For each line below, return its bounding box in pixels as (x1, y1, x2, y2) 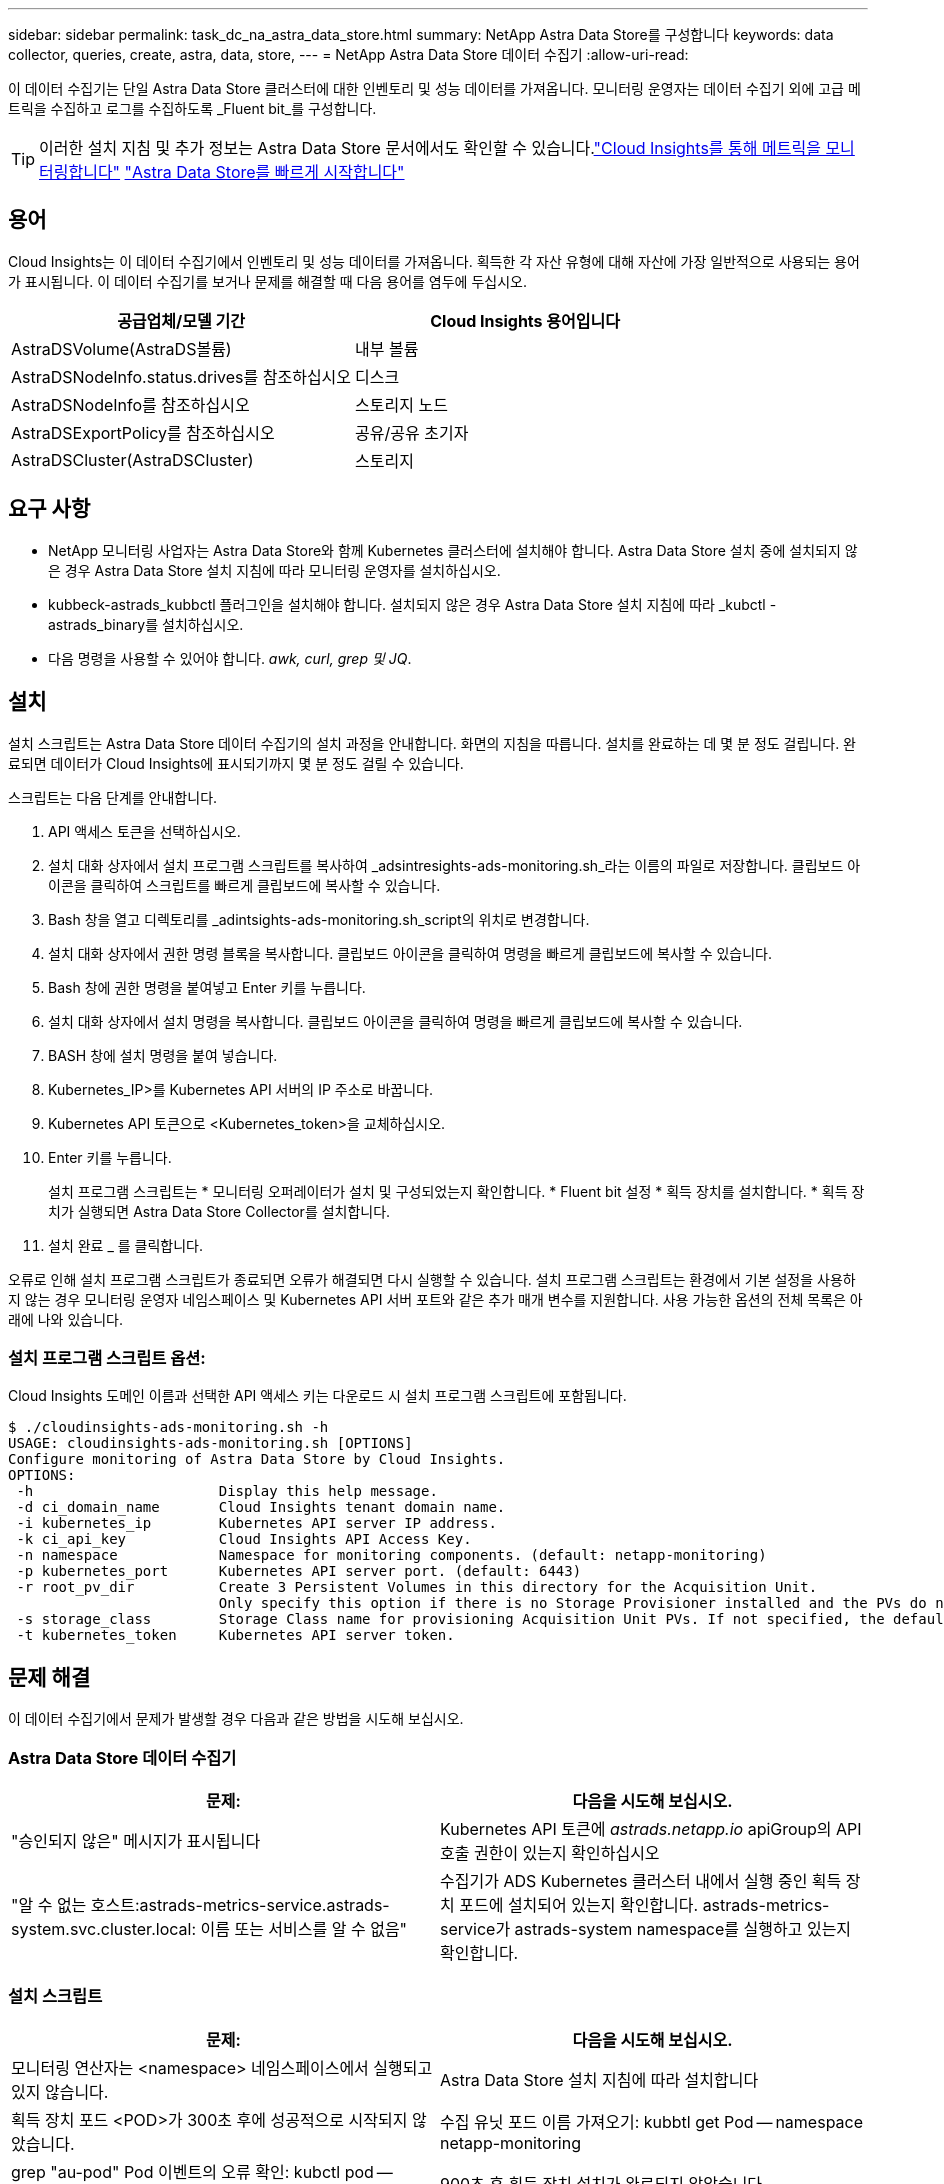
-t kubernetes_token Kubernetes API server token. (16, 1627, 455, 1644)
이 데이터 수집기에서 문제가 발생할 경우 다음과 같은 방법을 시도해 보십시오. (8, 1710, 464, 1728)
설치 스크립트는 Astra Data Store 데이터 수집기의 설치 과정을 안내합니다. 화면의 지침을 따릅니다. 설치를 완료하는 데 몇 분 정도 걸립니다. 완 (8, 734, 856, 752)
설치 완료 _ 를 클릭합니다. (48, 1236, 203, 1254)
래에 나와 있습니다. (8, 1310, 123, 1328)
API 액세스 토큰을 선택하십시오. (48, 822, 241, 840)
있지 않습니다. (11, 2081, 109, 2102)
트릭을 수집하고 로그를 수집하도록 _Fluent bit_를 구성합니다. (8, 100, 377, 117)
